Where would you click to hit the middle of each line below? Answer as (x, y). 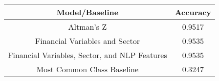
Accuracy (193, 12)
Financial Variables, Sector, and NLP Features (88, 55)
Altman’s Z (88, 27)
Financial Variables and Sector (87, 41)
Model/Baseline (88, 12)
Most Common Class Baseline (88, 69)
